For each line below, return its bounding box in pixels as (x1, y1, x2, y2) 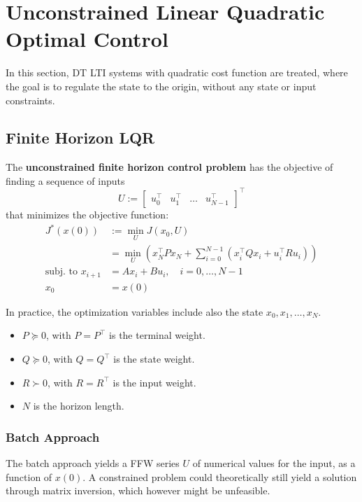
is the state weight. (113, 351, 195, 366)
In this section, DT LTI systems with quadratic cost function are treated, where (6, 65, 348, 80)
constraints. (6, 92, 55, 107)
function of (6, 469, 52, 484)
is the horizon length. (33, 398, 124, 413)
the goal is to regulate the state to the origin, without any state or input (6, 78, 317, 93)
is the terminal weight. (109, 328, 205, 342)
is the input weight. (113, 375, 196, 389)
